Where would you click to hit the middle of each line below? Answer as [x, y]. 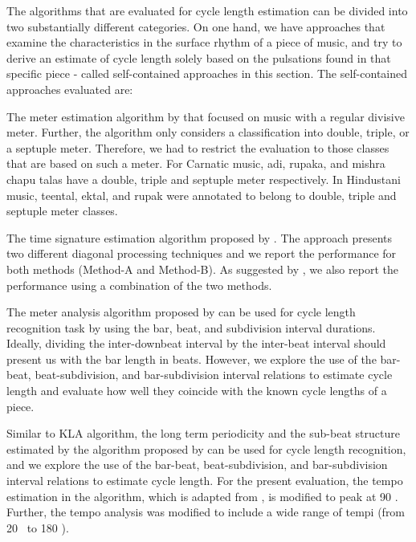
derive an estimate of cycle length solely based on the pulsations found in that [199, 57]
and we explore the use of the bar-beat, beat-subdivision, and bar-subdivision [197, 465]
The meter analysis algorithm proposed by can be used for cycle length [181, 312]
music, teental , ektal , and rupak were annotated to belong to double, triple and [202, 195]
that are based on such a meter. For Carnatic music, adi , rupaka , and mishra [196, 163]
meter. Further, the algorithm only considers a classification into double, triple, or [208, 132]
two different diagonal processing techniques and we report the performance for [202, 253]
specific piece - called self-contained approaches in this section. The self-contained [207, 73]
